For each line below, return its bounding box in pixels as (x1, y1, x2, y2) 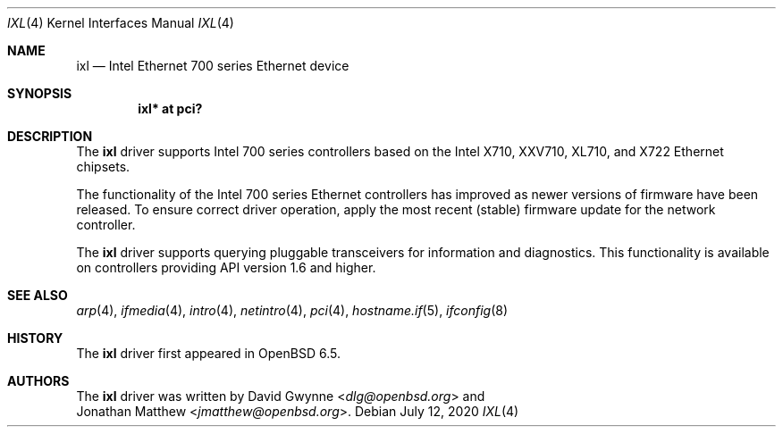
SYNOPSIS (7, 86, 72, 101)
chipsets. (76, 159, 130, 174)
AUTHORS (7, 373, 70, 388)
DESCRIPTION (7, 129, 93, 144)
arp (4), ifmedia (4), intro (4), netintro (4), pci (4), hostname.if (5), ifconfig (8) (76, 303, 509, 318)
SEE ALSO (7, 288, 68, 303)
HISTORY (7, 330, 63, 346)
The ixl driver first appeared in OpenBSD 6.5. (76, 346, 341, 361)
